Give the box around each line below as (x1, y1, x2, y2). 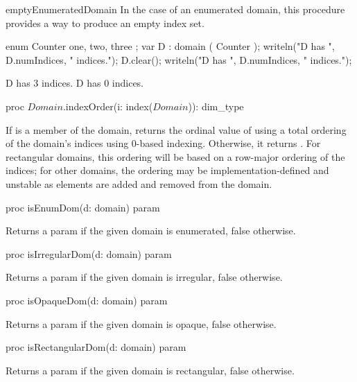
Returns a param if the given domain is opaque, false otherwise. (6, 316, 277, 331)
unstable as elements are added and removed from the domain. (6, 176, 272, 191)
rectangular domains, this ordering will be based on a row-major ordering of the (6, 149, 345, 164)
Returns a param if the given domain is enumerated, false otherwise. (6, 223, 296, 238)
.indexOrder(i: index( (62, 98, 153, 113)
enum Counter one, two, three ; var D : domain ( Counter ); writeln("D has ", (6, 39, 335, 53)
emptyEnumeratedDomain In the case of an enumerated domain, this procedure (6, 2, 345, 16)
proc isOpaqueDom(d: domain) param (6, 293, 168, 307)
